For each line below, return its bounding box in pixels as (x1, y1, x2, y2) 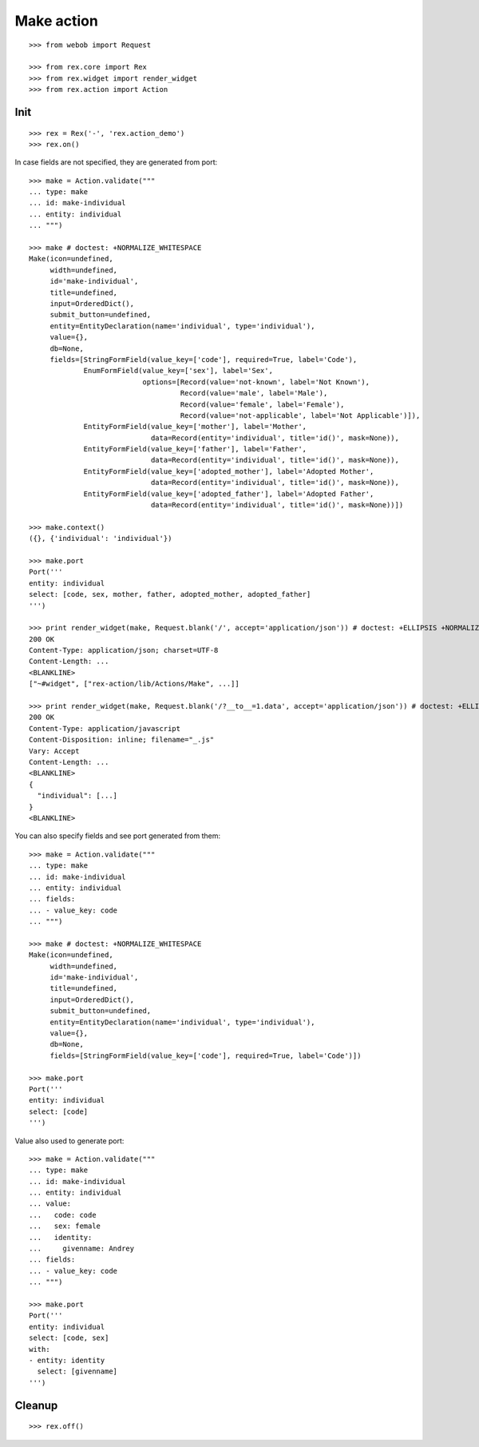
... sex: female (29, 1222, 101, 1230)
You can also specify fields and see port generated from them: (14, 831, 221, 841)
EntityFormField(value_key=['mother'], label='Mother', (83, 422, 307, 431)
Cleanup (14, 1398, 58, 1412)
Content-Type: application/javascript (29, 724, 181, 733)
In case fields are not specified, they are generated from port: (14, 157, 218, 167)
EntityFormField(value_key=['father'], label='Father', (83, 444, 307, 454)
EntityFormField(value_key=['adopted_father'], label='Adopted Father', (83, 489, 374, 499)
